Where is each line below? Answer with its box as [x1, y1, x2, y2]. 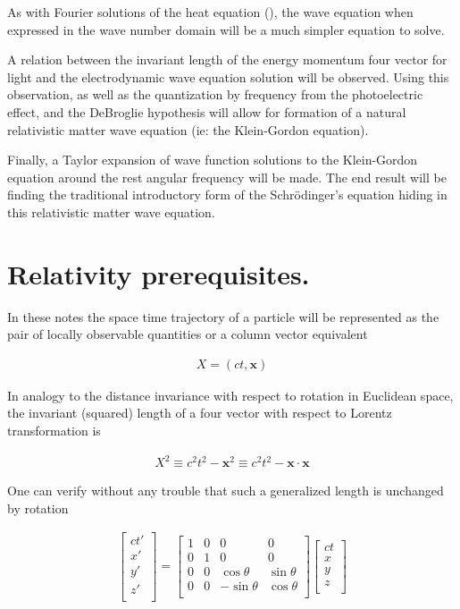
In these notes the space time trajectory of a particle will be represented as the [7, 307, 439, 326]
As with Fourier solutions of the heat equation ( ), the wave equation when [7, 3, 414, 21]
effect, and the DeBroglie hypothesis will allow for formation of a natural [7, 102, 406, 121]
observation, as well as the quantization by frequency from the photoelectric [7, 85, 423, 104]
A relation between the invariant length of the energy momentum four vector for [7, 50, 447, 69]
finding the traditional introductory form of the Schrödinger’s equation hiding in [7, 185, 447, 204]
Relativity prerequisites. [7, 255, 310, 292]
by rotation [7, 498, 69, 517]
